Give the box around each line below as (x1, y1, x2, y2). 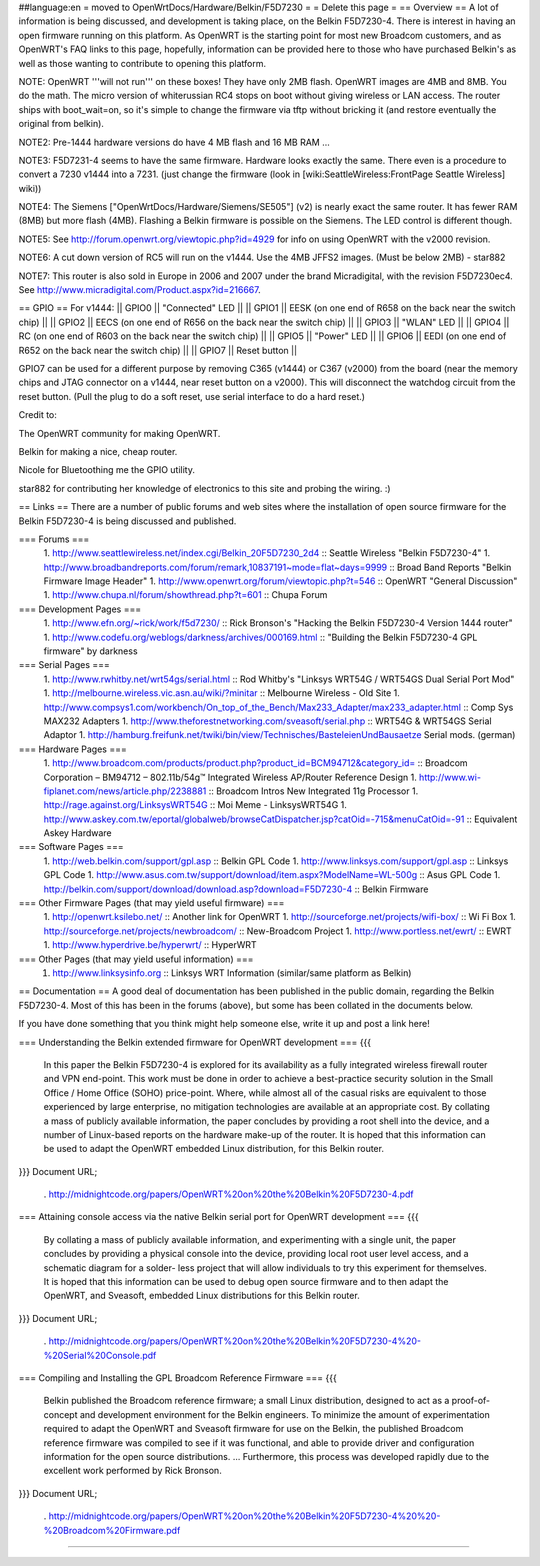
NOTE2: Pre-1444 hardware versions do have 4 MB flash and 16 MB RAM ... (18, 136, 330, 148)
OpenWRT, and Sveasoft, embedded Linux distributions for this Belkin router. (43, 1290, 360, 1302)
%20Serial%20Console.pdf (43, 1349, 157, 1361)
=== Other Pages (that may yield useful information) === (18, 953, 254, 965)
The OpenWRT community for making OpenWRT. (18, 427, 221, 439)
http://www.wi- (418, 771, 482, 783)
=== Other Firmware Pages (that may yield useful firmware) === (18, 897, 285, 909)
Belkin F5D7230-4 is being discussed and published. (18, 515, 237, 527)
